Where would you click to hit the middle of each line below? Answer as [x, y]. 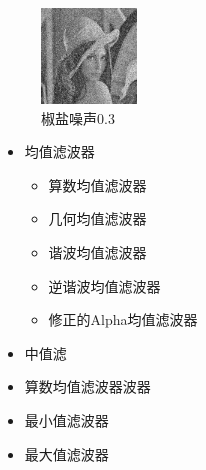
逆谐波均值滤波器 [104, 285]
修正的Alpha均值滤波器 [123, 319]
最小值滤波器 [66, 419]
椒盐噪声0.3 [78, 117]
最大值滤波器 [66, 453]
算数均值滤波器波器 [87, 386]
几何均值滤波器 [97, 218]
